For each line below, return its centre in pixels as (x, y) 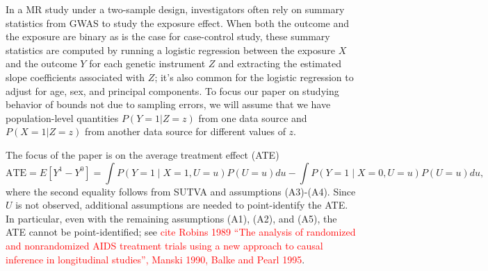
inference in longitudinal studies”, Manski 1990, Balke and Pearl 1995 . (155, 259)
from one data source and (253, 117)
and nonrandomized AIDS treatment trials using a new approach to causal (164, 245)
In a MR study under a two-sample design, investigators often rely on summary (175, 9)
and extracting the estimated (280, 63)
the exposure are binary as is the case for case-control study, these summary (168, 36)
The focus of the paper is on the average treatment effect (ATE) (143, 154)
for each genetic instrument (147, 63)
